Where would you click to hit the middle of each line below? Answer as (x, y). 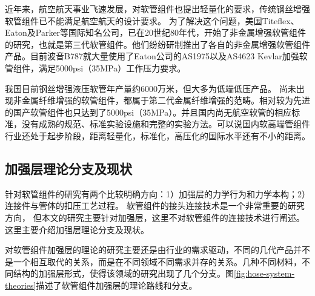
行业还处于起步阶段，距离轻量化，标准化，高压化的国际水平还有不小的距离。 (157, 135)
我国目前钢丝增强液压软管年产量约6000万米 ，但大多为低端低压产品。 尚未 (151, 88)
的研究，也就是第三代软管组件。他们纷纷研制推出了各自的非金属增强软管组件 (157, 44)
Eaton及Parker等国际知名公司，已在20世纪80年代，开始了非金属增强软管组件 (156, 32)
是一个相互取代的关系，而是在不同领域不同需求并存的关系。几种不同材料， (153, 261)
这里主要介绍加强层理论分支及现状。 (77, 229)
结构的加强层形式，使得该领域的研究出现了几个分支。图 (123, 273)
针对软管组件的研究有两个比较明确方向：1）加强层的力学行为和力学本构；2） (157, 193)
